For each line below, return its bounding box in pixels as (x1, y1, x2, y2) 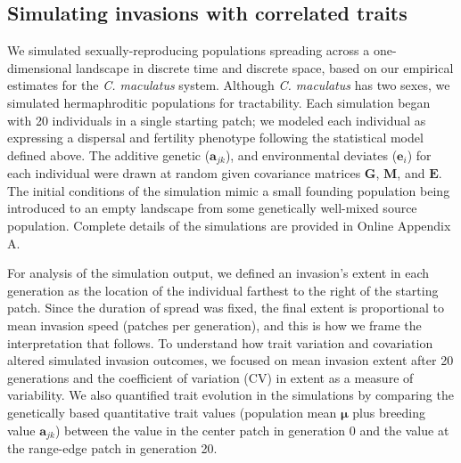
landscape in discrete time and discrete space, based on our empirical (76, 58, 454, 77)
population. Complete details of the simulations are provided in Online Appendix (7, 216, 451, 234)
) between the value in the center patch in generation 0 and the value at (54, 420, 449, 439)
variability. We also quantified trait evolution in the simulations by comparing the (7, 386, 454, 404)
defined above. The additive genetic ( (7, 145, 210, 164)
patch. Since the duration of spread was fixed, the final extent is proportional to (7, 298, 445, 317)
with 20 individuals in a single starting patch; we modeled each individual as (7, 110, 426, 129)
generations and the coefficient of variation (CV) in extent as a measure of (7, 368, 414, 386)
